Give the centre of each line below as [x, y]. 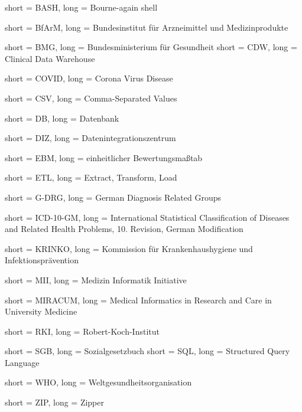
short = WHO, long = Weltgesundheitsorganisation [98, 382]
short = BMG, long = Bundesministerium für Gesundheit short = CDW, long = [151, 47]
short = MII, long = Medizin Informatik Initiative [96, 279]
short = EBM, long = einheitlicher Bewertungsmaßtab [104, 157]
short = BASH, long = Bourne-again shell [81, 7]
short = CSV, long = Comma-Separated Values [91, 98]
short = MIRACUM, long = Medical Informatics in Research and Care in [138, 300]
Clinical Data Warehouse [50, 58]
